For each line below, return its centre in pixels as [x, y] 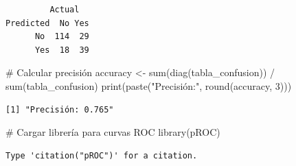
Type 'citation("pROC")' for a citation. [102, 155]
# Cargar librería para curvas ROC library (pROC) [113, 132]
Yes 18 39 [62, 50]
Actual [65, 10]
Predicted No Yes [47, 23]
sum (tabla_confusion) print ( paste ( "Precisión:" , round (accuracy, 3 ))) [149, 85]
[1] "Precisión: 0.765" [60, 109]
